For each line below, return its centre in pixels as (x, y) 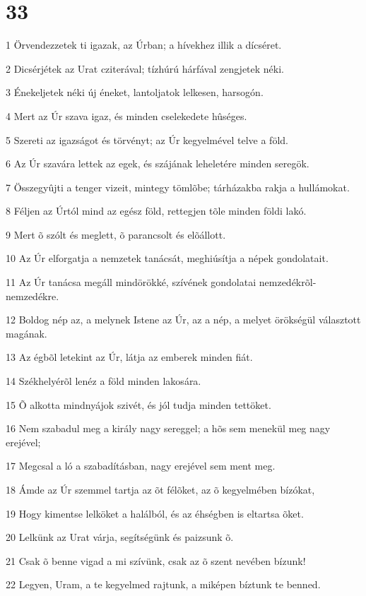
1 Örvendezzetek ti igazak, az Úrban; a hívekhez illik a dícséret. (144, 45)
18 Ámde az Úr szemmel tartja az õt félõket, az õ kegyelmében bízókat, (160, 489)
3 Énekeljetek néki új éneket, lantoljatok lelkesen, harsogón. (135, 92)
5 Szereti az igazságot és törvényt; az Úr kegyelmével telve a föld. (147, 139)
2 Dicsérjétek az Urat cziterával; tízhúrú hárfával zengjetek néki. (145, 68)
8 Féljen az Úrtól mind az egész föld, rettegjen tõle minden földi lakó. (156, 211)
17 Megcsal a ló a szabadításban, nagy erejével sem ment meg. (141, 466)
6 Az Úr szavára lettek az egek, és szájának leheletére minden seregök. (158, 163)
